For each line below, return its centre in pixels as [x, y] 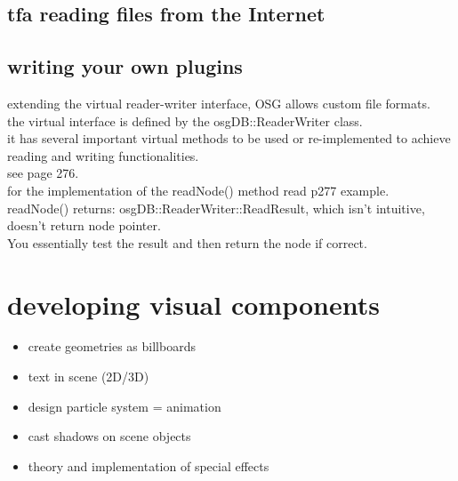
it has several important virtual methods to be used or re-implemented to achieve [229, 138]
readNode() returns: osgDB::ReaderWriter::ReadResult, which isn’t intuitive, [216, 208]
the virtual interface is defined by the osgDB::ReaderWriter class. [185, 120]
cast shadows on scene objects [109, 436]
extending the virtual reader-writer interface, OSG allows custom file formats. [219, 103]
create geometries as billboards [112, 346]
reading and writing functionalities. [103, 155]
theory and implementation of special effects [149, 465]
